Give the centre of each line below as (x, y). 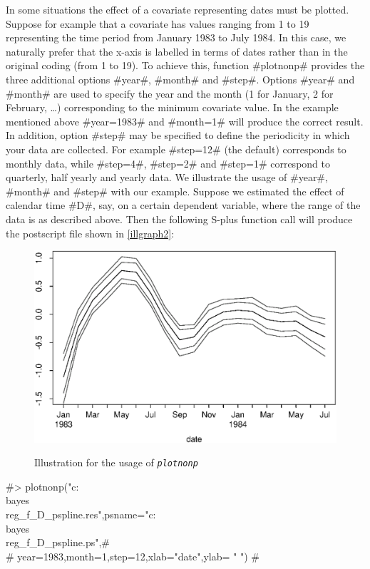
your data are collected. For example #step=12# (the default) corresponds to (176, 149)
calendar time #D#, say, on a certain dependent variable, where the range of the (183, 205)
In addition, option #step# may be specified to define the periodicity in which (178, 135)
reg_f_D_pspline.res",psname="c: (81, 514)
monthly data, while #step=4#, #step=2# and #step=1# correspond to (168, 163)
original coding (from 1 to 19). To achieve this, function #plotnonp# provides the (185, 65)
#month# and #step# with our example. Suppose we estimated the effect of (175, 191)
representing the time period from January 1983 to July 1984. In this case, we (176, 37)
